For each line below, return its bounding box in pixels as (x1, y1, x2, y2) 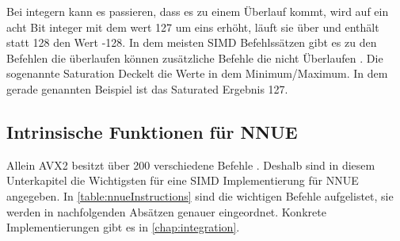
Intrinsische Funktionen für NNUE (6, 119, 298, 143)
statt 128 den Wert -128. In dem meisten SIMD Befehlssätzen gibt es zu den (6, 34, 377, 51)
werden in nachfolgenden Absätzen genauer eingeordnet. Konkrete (6, 203, 326, 220)
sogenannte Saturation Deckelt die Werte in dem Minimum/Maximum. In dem (6, 65, 388, 82)
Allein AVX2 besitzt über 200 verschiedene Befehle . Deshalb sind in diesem (6, 156, 375, 173)
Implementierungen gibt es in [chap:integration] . (6, 219, 240, 235)
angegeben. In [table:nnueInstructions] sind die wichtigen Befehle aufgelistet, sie (6, 187, 394, 204)
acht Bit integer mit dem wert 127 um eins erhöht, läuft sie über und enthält (6, 18, 379, 35)
